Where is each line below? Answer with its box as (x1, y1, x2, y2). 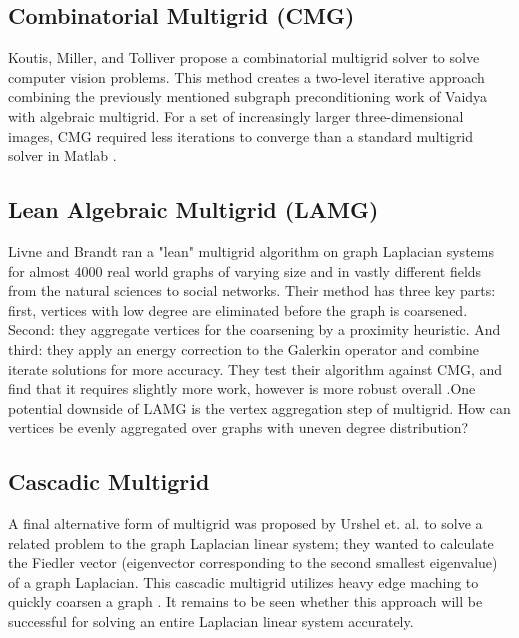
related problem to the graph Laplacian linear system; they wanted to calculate (8, 532, 494, 553)
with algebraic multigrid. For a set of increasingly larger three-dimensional (8, 105, 464, 126)
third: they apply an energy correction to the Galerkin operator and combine (8, 338, 479, 359)
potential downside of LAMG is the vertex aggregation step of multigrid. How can (8, 397, 511, 418)
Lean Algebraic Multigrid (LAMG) (8, 194, 379, 225)
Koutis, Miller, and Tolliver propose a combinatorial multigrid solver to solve (8, 47, 480, 68)
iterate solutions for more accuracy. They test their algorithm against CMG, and (8, 358, 503, 379)
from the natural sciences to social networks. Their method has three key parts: (8, 280, 496, 301)
